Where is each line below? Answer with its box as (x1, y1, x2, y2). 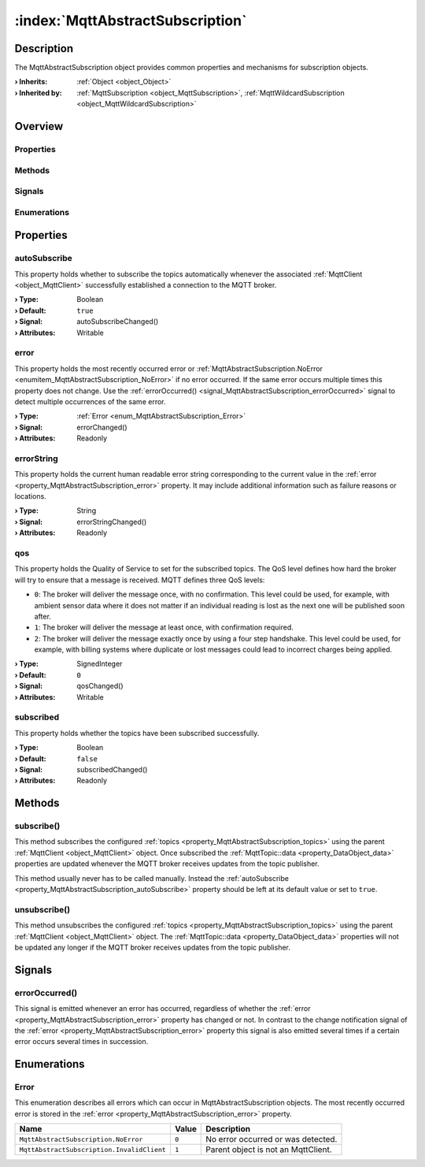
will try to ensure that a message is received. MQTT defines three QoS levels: (14, 575, 265, 585)
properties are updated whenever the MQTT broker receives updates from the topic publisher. (14, 859, 320, 868)
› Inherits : (14, 77, 48, 87)
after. (34, 611, 51, 621)
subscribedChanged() (76, 764, 148, 774)
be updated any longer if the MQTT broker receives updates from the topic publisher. (14, 942, 290, 952)
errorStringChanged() (76, 517, 147, 526)
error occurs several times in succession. (14, 1037, 149, 1046)
